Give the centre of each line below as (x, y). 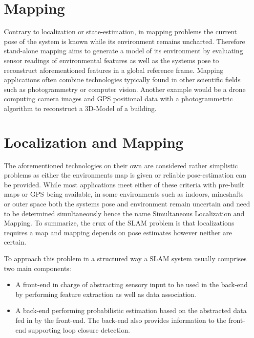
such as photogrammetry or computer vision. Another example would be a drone (125, 89)
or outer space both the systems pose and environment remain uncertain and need (127, 203)
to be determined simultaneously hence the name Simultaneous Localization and (124, 213)
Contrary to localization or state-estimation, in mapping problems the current (121, 32)
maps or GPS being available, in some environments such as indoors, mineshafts (124, 194)
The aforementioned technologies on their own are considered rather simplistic (121, 165)
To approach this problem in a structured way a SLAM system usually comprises (125, 258)
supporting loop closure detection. (79, 329)
